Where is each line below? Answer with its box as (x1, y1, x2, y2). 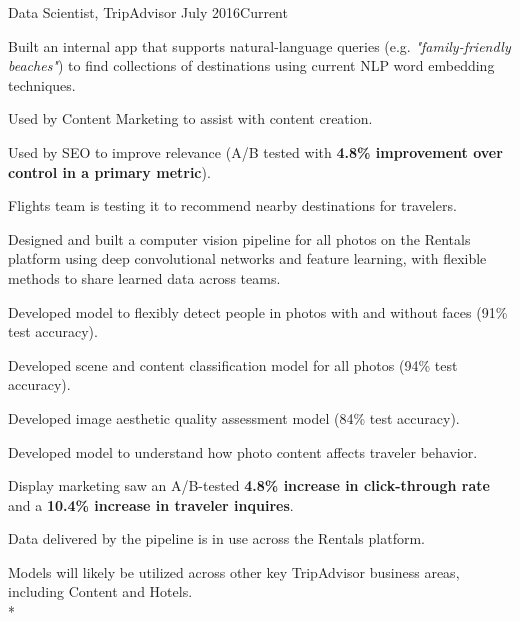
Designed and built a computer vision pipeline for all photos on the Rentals (8, 228, 471, 249)
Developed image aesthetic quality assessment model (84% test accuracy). (8, 407, 460, 428)
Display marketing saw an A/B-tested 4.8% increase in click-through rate (8, 475, 490, 496)
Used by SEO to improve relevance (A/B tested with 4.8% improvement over (8, 141, 503, 162)
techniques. (8, 74, 76, 95)
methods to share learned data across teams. (8, 267, 281, 288)
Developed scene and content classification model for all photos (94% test (8, 354, 458, 375)
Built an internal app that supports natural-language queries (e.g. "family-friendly (8, 35, 511, 56)
